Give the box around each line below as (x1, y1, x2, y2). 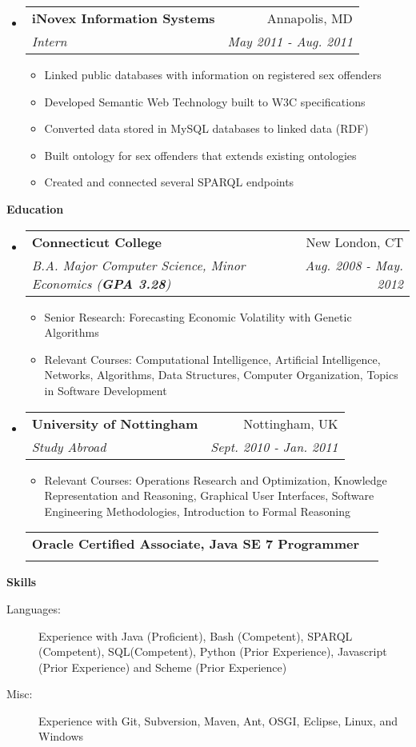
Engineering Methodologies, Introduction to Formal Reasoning (44, 502, 351, 519)
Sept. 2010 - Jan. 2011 (210, 437, 338, 456)
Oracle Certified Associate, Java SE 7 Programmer (31, 534, 359, 553)
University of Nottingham (31, 413, 198, 433)
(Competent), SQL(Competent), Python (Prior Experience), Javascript (38, 643, 387, 660)
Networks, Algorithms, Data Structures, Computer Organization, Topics (44, 366, 398, 383)
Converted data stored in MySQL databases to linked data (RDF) (44, 120, 369, 137)
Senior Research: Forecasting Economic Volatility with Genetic (44, 308, 352, 325)
